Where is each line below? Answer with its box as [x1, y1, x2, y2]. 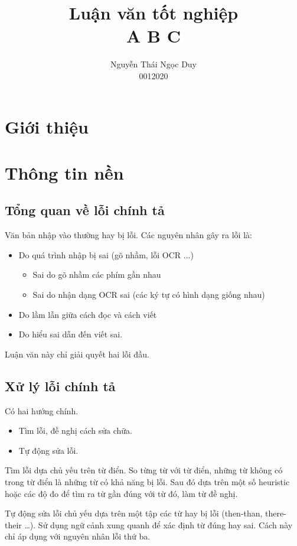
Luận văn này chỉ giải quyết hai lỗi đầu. [5, 347, 149, 360]
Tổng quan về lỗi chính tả [5, 201, 165, 219]
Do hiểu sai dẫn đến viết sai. [18, 328, 123, 340]
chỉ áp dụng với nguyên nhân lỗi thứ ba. [5, 530, 151, 542]
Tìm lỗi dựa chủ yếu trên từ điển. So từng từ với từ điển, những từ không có [5, 464, 283, 476]
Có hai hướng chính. [5, 404, 79, 417]
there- [265, 507, 286, 519]
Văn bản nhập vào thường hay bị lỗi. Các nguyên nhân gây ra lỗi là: [5, 229, 252, 241]
